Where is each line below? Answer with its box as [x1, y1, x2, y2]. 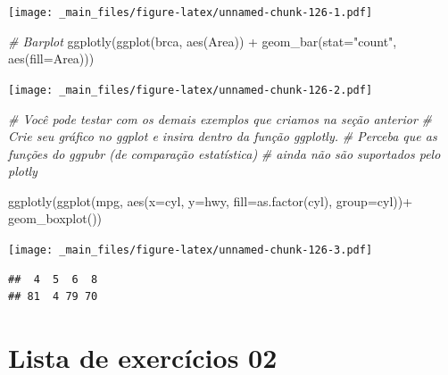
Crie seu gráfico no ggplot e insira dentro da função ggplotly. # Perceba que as [8, 127, 437, 146]
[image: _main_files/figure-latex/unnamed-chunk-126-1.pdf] [8, 6, 373, 19]
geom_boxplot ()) [8, 209, 103, 228]
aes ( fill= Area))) [8, 49, 95, 68]
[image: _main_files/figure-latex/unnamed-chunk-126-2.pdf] [8, 83, 373, 96]
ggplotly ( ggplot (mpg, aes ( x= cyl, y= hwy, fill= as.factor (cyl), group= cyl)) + [8, 191, 413, 210]
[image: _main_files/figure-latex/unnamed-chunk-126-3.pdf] [8, 244, 373, 257]
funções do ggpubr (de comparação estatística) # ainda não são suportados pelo [8, 144, 441, 162]
